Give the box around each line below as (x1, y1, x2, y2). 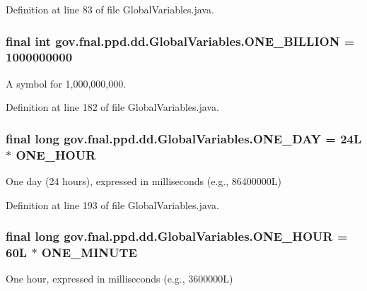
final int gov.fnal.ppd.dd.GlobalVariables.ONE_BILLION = (6, 32, 355, 49)
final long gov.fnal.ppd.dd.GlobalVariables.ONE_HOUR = (6, 227, 348, 245)
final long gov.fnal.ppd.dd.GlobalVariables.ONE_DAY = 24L (6, 129, 362, 147)
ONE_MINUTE (41, 244, 137, 261)
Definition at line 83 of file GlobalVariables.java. (6, 2, 214, 16)
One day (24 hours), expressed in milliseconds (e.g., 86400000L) (6, 174, 281, 189)
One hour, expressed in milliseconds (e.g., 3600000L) (6, 271, 233, 286)
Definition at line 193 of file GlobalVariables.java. (6, 197, 219, 212)
